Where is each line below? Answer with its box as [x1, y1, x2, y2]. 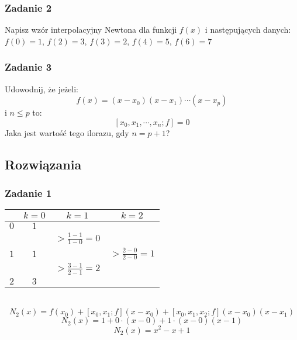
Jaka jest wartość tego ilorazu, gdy [5, 126, 129, 138]
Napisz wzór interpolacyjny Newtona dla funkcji [5, 23, 177, 36]
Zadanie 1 [5, 186, 52, 200]
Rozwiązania [5, 155, 82, 173]
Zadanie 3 [5, 60, 52, 74]
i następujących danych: [205, 23, 291, 36]
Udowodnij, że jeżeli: [5, 82, 78, 95]
